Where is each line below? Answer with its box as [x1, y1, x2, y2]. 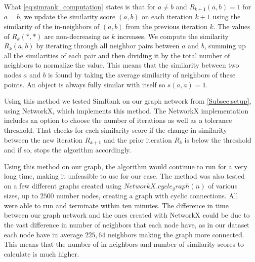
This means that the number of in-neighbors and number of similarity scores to [4, 239, 244, 249]
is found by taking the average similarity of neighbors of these [48, 70, 236, 80]
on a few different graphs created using [4, 180, 122, 190]
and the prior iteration [103, 134, 172, 145]
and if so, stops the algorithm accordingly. [4, 145, 131, 155]
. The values [213, 21, 251, 32]
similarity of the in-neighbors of [4, 21, 100, 32]
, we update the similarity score [20, 11, 116, 22]
